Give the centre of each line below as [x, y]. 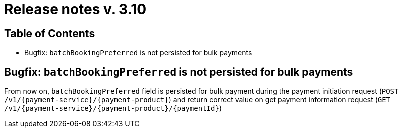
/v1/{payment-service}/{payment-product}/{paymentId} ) [113, 108]
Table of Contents [50, 33]
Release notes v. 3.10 [75, 9]
